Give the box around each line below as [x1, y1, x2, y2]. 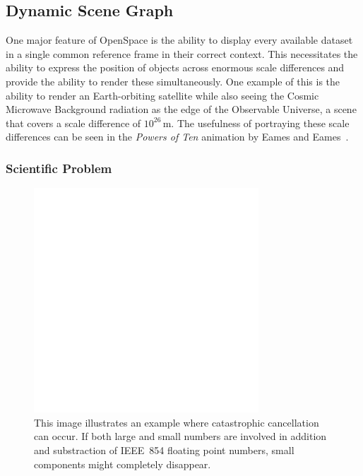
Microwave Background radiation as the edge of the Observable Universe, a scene [6, 102, 357, 117]
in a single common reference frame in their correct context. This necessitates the [6, 46, 358, 61]
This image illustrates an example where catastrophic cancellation [34, 415, 319, 429]
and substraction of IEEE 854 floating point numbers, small [34, 442, 294, 457]
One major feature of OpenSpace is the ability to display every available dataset [6, 32, 353, 47]
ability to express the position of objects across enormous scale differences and [6, 60, 345, 75]
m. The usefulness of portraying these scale [162, 115, 350, 130]
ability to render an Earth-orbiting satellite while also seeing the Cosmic [6, 88, 319, 102]
